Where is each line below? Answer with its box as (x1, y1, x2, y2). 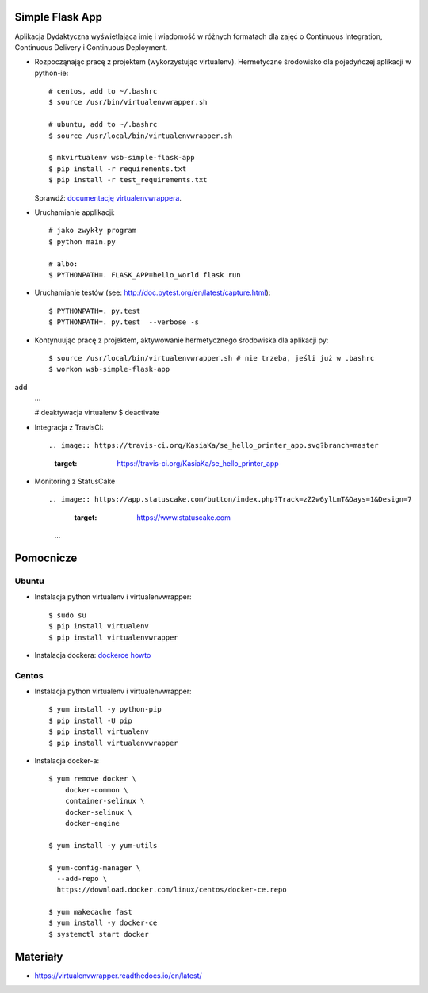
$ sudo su (48, 610, 86, 620)
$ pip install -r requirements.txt (48, 164, 187, 174)
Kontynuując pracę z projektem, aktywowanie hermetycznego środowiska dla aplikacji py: (34, 335, 329, 345)
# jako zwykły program (48, 226, 137, 235)
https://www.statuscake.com (136, 512, 231, 522)
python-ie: (34, 68, 69, 78)
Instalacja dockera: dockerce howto (34, 650, 151, 659)
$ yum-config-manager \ (48, 863, 141, 872)
